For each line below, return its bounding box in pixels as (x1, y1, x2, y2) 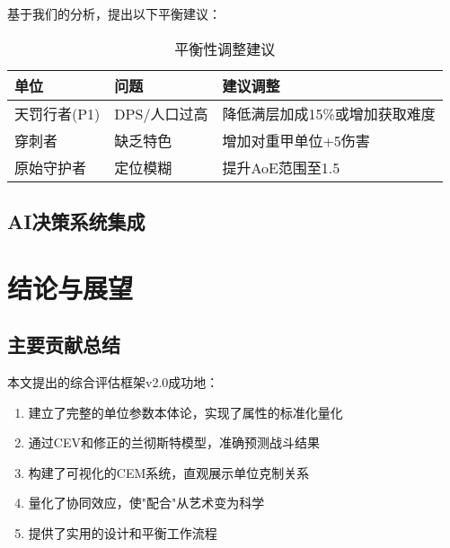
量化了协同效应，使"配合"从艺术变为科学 (28, 493, 265, 512)
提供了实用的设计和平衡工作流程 (28, 523, 217, 542)
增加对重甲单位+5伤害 (222, 129, 370, 151)
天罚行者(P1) (14, 102, 101, 124)
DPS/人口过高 (114, 102, 208, 124)
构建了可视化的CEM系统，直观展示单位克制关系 (28, 463, 310, 482)
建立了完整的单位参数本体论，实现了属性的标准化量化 (28, 402, 343, 421)
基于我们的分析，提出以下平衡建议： (7, 4, 221, 22)
